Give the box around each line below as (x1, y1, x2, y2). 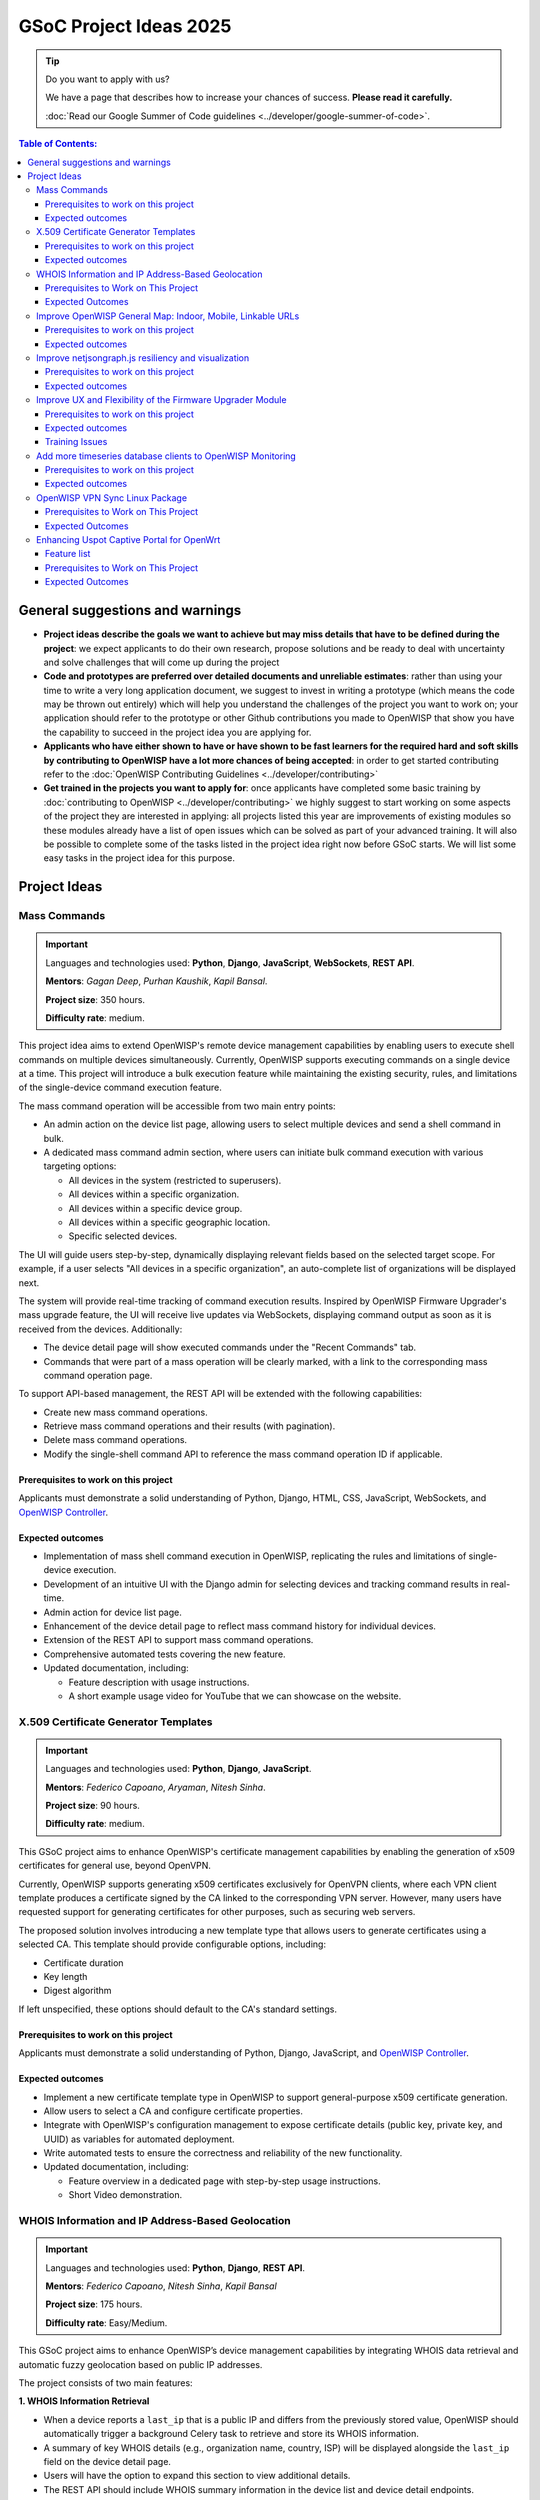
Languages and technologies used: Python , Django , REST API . (45, 2261, 305, 2274)
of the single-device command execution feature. (18, 1081, 222, 1094)
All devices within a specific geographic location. (68, 1216, 271, 1228)
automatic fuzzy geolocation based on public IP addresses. (18, 2358, 263, 2370)
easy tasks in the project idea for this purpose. (43, 852, 235, 864)
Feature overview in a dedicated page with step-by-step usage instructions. (68, 2175, 381, 2187)
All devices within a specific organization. (68, 1188, 240, 1200)
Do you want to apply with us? (45, 73, 170, 85)
